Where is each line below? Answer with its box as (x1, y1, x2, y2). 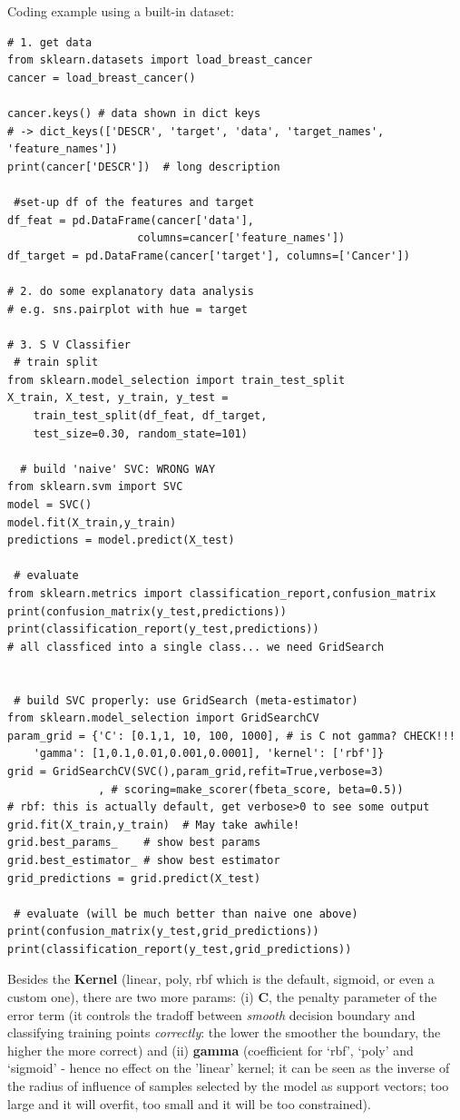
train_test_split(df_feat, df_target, (33, 409, 268, 423)
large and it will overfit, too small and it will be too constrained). (7, 1094, 371, 1113)
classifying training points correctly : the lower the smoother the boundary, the (7, 1023, 441, 1042)
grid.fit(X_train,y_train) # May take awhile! (7, 818, 300, 831)
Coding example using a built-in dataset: (7, 2, 234, 20)
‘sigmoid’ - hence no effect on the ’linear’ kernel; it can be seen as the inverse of (7, 1058, 450, 1077)
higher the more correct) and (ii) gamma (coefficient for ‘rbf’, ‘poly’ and (7, 1040, 414, 1059)
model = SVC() (7, 498, 93, 512)
